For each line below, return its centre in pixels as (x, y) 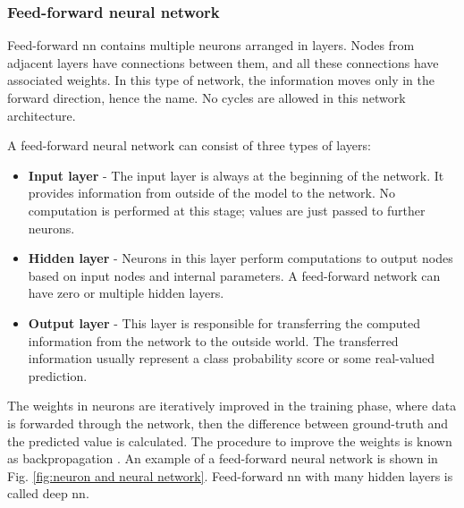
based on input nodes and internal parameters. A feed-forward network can (234, 275)
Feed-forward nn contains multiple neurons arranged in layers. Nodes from (211, 45)
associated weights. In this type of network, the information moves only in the (221, 80)
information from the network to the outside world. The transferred (213, 340)
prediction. (58, 375)
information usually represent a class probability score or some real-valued (231, 358)
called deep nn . (48, 493)
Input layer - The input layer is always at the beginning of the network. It (236, 175)
